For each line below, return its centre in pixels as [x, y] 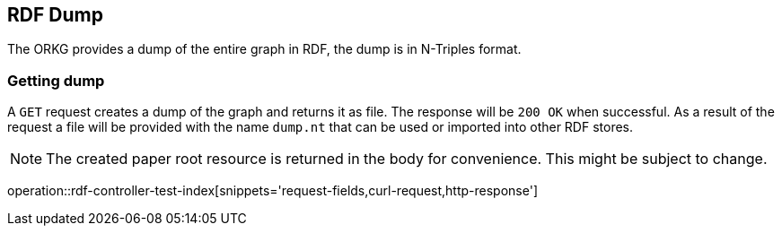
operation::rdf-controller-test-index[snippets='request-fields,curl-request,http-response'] [273, 191]
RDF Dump [55, 15]
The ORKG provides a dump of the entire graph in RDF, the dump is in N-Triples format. [264, 49]
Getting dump [56, 80]
